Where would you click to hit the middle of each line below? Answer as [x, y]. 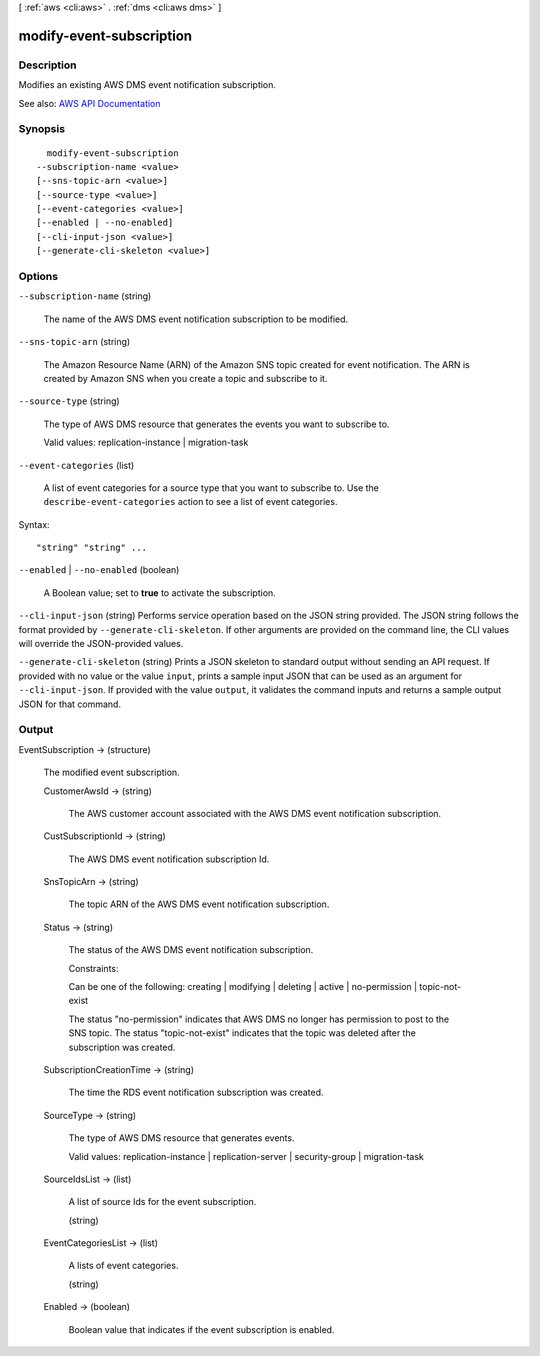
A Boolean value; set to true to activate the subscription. [160, 592]
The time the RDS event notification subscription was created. [196, 1092]
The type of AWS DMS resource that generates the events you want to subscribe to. [216, 424]
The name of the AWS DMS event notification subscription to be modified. [196, 319]
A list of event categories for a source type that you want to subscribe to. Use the [211, 487]
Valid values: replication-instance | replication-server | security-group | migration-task [246, 1156]
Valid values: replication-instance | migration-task [146, 442]
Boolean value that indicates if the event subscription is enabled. [201, 1329]
